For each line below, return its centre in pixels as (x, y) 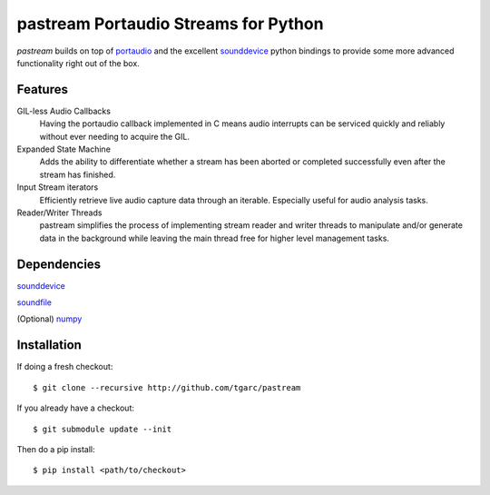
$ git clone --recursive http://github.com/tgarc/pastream (167, 387)
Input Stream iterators (58, 187)
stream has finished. (78, 174)
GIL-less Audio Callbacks (64, 111)
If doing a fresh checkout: (65, 367)
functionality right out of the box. (78, 63)
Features (42, 89)
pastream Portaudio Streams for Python (170, 24)
